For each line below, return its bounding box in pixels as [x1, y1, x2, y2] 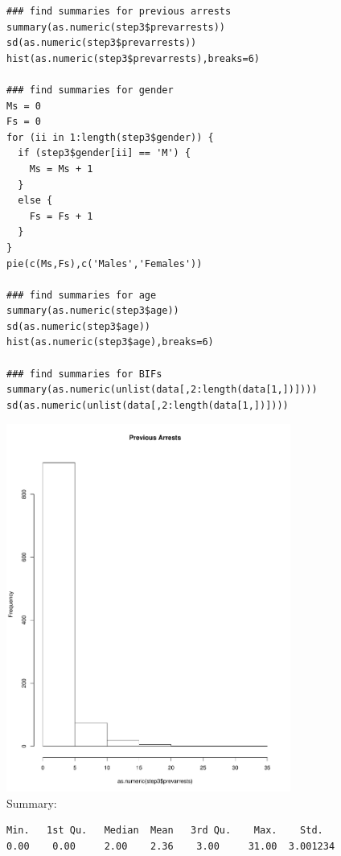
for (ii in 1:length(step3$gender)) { [6, 131, 214, 143]
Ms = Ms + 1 [29, 163, 93, 175]
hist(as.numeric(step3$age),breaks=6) [6, 336, 214, 348]
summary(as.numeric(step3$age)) [6, 305, 179, 317]
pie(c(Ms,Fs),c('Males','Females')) [6, 257, 203, 270]
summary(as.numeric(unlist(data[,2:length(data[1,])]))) [6, 384, 318, 396]
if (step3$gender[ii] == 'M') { [18, 147, 191, 159]
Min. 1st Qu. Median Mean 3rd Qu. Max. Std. [6, 825, 323, 837]
